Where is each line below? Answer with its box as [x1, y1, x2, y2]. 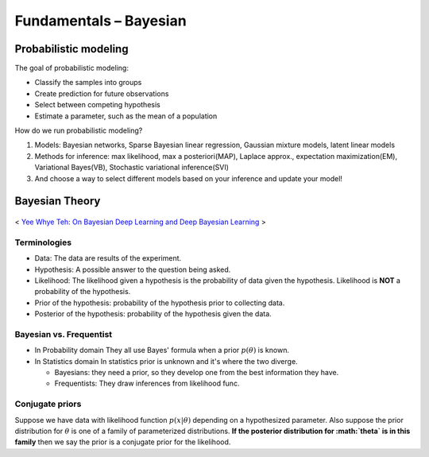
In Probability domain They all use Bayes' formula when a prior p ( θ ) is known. [34, 346, 290, 355]
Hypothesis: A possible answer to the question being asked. [34, 265, 231, 274]
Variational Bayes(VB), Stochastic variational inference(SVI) [34, 163, 230, 172]
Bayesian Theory [14, 195, 101, 208]
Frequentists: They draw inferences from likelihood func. [54, 378, 240, 389]
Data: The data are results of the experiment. [34, 254, 182, 263]
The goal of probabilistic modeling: [14, 64, 129, 73]
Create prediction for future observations [34, 88, 169, 99]
